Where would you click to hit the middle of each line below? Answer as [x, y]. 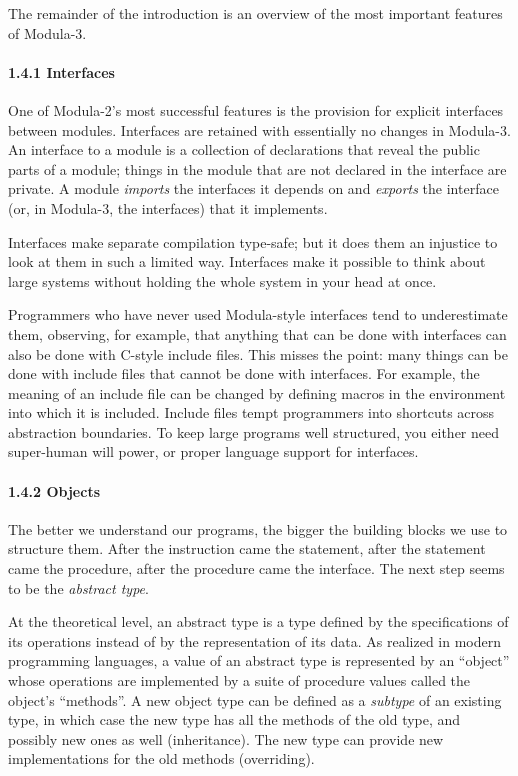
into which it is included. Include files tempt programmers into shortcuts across [251, 412]
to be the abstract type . [78, 587]
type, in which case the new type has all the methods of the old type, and [234, 719]
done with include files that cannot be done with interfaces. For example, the [244, 373]
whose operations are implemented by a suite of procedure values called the [239, 680]
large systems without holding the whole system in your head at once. [222, 280]
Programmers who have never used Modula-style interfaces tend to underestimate [258, 314]
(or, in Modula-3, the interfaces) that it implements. [168, 207]
